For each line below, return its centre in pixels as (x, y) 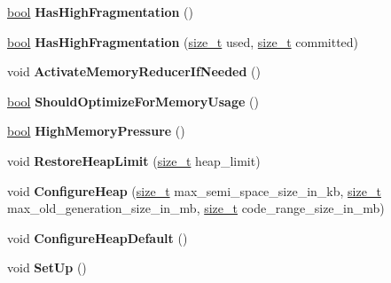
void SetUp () (47, 267)
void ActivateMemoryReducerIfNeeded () (134, 71)
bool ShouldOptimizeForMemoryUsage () (133, 101)
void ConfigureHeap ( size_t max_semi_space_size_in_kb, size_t (194, 190)
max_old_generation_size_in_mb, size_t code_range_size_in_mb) (196, 208)
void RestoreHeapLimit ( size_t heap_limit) (134, 160)
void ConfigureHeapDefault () (98, 237)
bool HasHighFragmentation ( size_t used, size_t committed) (183, 41)
